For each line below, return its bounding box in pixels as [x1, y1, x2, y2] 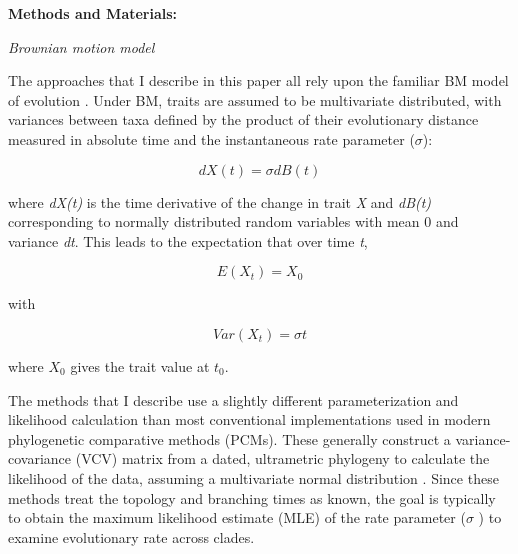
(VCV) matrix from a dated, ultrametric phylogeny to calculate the [75, 448, 490, 469]
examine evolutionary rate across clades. [8, 526, 255, 547]
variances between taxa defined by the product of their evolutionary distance [8, 109, 479, 130]
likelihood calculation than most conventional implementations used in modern [8, 409, 491, 430]
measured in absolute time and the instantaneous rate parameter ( [8, 128, 415, 149]
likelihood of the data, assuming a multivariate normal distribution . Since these [8, 467, 499, 488]
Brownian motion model [8, 36, 155, 57]
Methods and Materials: [8, 3, 178, 23]
